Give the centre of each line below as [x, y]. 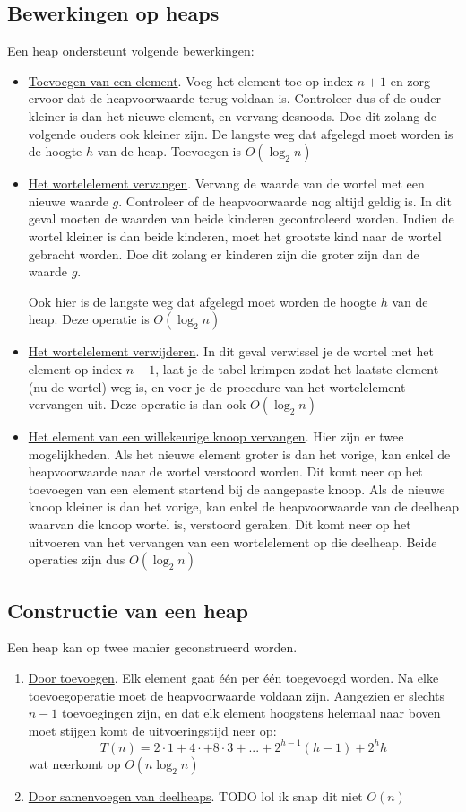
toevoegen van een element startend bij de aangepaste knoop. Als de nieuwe [237, 489]
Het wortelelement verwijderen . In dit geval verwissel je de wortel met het [231, 351]
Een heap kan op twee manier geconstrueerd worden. [152, 647]
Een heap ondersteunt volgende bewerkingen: [131, 51]
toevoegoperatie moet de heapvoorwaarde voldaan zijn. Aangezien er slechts [237, 695]
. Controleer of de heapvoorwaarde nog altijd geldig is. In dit [285, 201]
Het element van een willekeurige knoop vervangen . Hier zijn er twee [216, 437]
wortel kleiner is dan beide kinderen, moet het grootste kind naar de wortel [235, 236]
